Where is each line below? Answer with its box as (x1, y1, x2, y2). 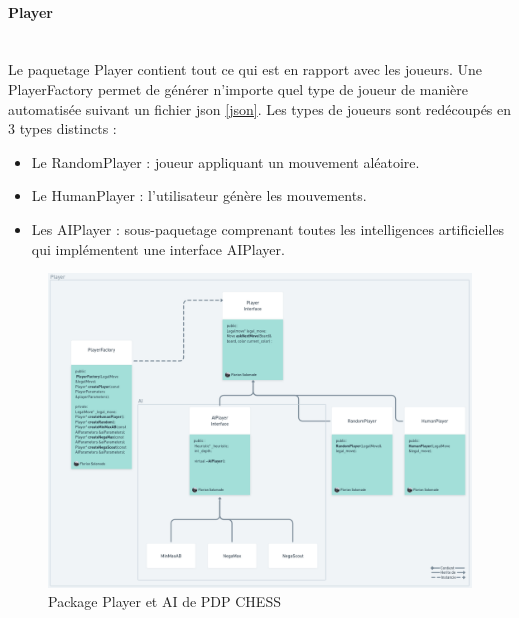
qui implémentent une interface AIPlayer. (31, 238, 285, 259)
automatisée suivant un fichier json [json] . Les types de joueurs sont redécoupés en (8, 98, 512, 119)
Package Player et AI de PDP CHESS (48, 591, 281, 612)
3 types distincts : (8, 118, 117, 139)
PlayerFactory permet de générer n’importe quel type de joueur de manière (8, 78, 468, 99)
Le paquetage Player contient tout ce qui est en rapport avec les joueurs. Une (8, 59, 483, 80)
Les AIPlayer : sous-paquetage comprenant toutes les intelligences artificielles (31, 218, 505, 239)
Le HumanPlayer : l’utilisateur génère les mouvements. (31, 185, 367, 206)
